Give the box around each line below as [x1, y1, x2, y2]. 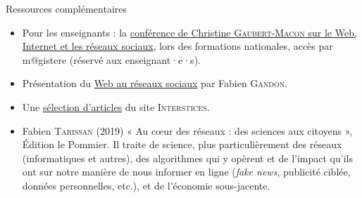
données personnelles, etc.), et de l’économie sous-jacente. [22, 178, 270, 192]
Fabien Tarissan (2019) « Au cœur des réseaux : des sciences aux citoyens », [22, 123, 353, 138]
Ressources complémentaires [6, 1, 127, 15]
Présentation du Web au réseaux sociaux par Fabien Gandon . [22, 76, 288, 91]
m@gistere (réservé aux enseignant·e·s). [22, 52, 201, 67]
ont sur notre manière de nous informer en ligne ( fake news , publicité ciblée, [22, 164, 351, 179]
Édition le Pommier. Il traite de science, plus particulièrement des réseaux [22, 137, 342, 152]
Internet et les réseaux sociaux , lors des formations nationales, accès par [22, 39, 333, 53]
